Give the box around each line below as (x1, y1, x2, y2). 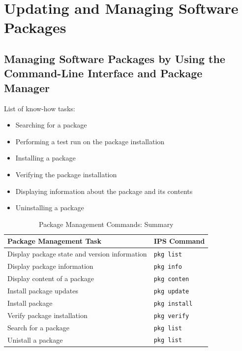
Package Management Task (7, 236, 101, 246)
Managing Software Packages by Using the (4, 51, 225, 66)
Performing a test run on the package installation (15, 136, 165, 146)
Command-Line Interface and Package (4, 65, 203, 81)
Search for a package (7, 322, 70, 332)
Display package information (7, 261, 93, 271)
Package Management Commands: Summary (38, 219, 174, 229)
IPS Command (153, 236, 205, 246)
